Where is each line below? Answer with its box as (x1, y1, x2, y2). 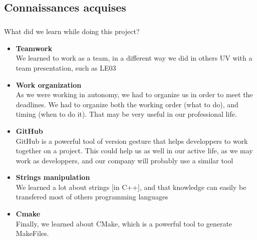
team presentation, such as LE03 (16, 62, 116, 73)
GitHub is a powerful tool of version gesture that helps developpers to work (16, 135, 248, 146)
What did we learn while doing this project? (4, 26, 140, 37)
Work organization (16, 79, 82, 90)
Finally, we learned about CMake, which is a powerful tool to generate (16, 218, 232, 228)
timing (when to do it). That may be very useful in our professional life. (16, 109, 237, 119)
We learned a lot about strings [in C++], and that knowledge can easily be (16, 181, 246, 192)
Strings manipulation (16, 172, 90, 182)
